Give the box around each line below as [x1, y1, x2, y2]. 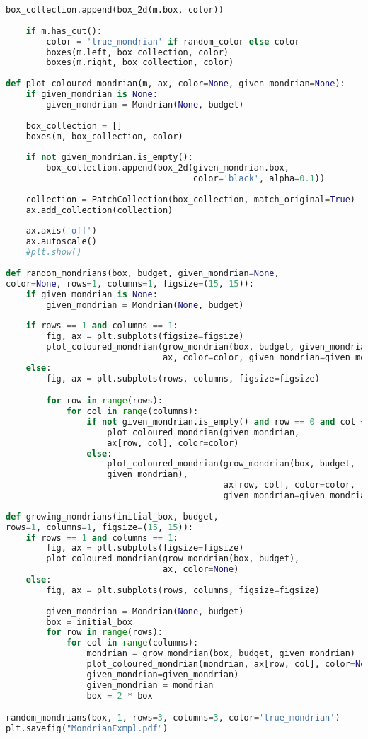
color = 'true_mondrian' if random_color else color [46, 36, 300, 47]
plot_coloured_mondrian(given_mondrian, [107, 427, 300, 437]
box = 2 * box [86, 690, 153, 701]
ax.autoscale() [25, 236, 97, 247]
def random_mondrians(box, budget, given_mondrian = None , [6, 268, 280, 278]
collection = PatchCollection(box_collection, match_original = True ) [25, 194, 356, 205]
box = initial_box [46, 617, 132, 627]
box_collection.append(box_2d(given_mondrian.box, [46, 163, 289, 173]
